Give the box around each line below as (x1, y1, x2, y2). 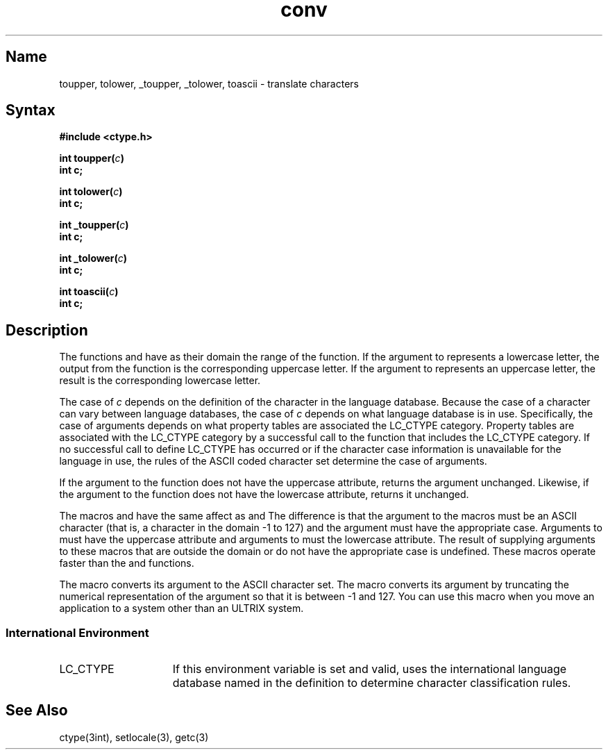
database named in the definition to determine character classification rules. (172, 676, 571, 690)
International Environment (6, 625, 149, 640)
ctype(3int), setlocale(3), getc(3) (59, 731, 209, 743)
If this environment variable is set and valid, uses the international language (172, 662, 567, 677)
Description (6, 321, 88, 339)
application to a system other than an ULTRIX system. (59, 602, 304, 615)
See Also (6, 702, 68, 720)
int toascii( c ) (59, 285, 119, 298)
